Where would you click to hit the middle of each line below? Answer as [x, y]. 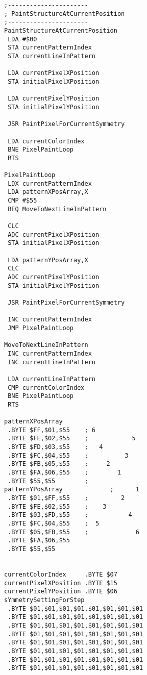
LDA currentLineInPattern [52, 379]
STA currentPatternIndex [50, 48]
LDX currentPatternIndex [50, 183]
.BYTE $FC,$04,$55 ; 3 [68, 455]
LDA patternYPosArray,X [48, 260]
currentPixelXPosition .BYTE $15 [61, 583]
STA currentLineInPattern [52, 56]
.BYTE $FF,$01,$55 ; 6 [52, 430]
